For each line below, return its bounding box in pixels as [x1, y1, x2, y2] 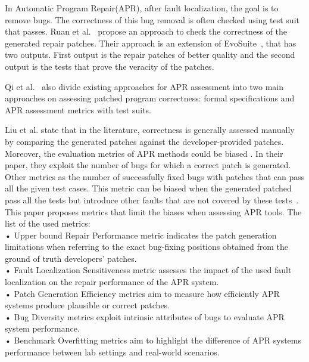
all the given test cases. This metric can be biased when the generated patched [5, 182, 292, 194]
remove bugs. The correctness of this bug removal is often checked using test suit [5, 13, 299, 26]
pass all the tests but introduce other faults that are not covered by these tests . [5, 193, 299, 206]
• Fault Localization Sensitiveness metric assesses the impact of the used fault [5, 264, 292, 276]
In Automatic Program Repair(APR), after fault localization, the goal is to [5, 2, 279, 14]
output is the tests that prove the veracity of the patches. [5, 60, 214, 72]
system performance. [5, 322, 80, 335]
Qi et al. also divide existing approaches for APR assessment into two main [5, 80, 284, 92]
